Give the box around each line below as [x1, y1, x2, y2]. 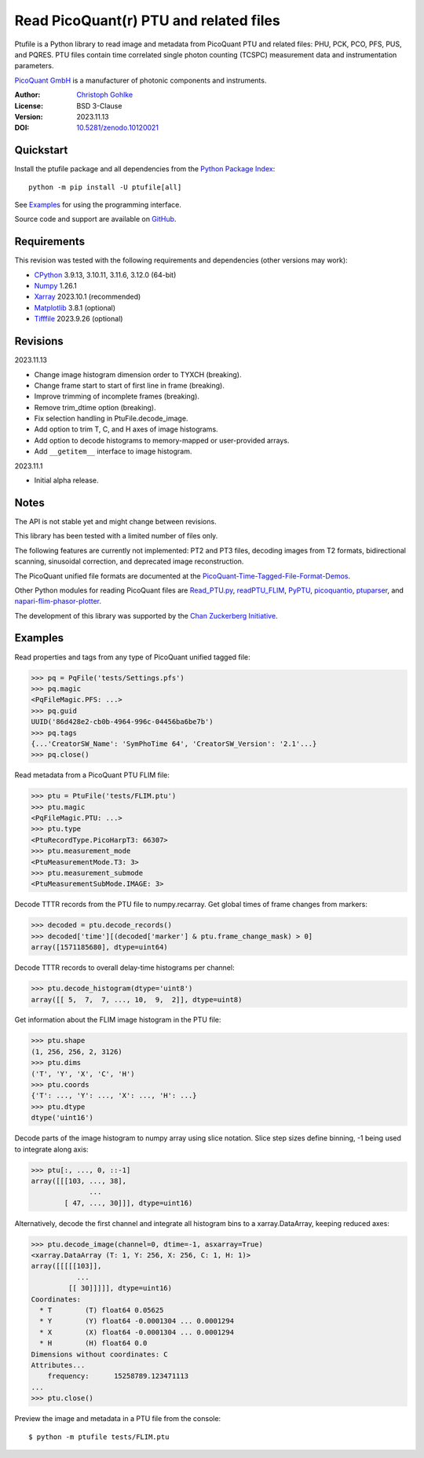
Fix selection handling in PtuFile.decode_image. [34, 413, 188, 424]
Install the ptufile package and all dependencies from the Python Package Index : [14, 164, 276, 174]
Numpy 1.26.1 [34, 281, 78, 291]
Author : [14, 90, 41, 100]
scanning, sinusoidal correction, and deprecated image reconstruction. [14, 556, 244, 566]
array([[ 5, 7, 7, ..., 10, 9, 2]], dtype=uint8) [31, 995, 243, 1004]
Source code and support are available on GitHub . [14, 215, 177, 224]
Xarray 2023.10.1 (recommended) [34, 292, 141, 302]
